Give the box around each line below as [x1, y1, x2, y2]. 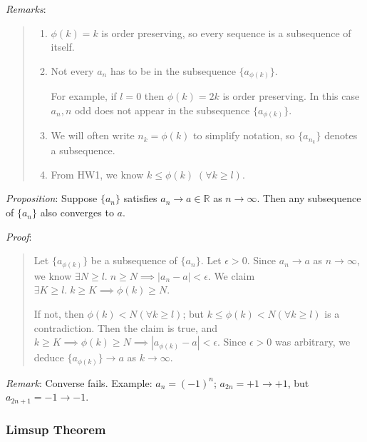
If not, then [33, 306, 84, 321]
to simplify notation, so [193, 128, 295, 143]
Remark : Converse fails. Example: [6, 375, 153, 390]
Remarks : [6, 1, 46, 16]
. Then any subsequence [257, 191, 361, 206]
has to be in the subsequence [110, 63, 236, 78]
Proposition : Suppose [6, 191, 98, 206]
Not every [51, 63, 94, 78]
